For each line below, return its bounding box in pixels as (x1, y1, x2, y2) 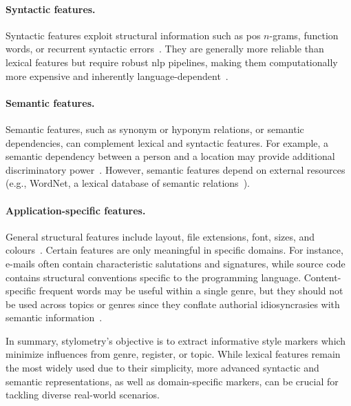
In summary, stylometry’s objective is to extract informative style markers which (6, 333, 346, 347)
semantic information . (6, 310, 103, 325)
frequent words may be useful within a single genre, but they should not (39, 283, 343, 298)
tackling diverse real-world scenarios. (6, 387, 160, 402)
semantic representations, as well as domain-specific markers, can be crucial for (6, 374, 339, 388)
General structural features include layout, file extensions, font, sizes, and (6, 229, 315, 243)
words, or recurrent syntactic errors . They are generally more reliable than (6, 41, 324, 56)
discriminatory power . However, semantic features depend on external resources (6, 162, 345, 176)
